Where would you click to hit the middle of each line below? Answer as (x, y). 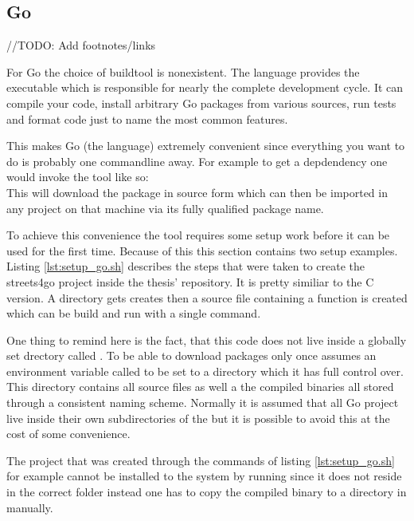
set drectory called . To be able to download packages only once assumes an (191, 355)
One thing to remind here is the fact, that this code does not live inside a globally (207, 339)
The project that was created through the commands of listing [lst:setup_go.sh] (201, 460)
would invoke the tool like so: (78, 177)
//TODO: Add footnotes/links (81, 45)
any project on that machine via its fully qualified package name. (165, 208)
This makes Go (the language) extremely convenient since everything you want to (206, 146)
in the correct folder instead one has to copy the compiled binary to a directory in (207, 492)
